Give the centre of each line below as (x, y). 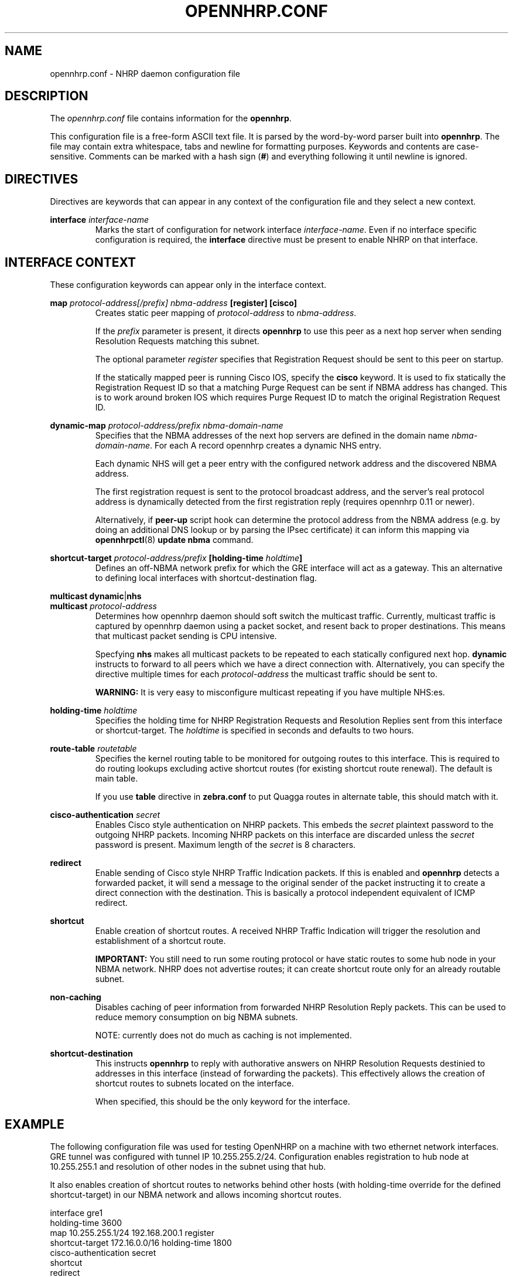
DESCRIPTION (47, 96)
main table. (117, 779)
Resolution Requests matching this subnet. (177, 341)
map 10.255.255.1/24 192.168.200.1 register (132, 1232)
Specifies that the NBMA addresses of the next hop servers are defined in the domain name (272, 436)
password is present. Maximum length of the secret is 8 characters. (225, 845)
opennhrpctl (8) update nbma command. (174, 540)
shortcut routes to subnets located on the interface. (194, 1084)
